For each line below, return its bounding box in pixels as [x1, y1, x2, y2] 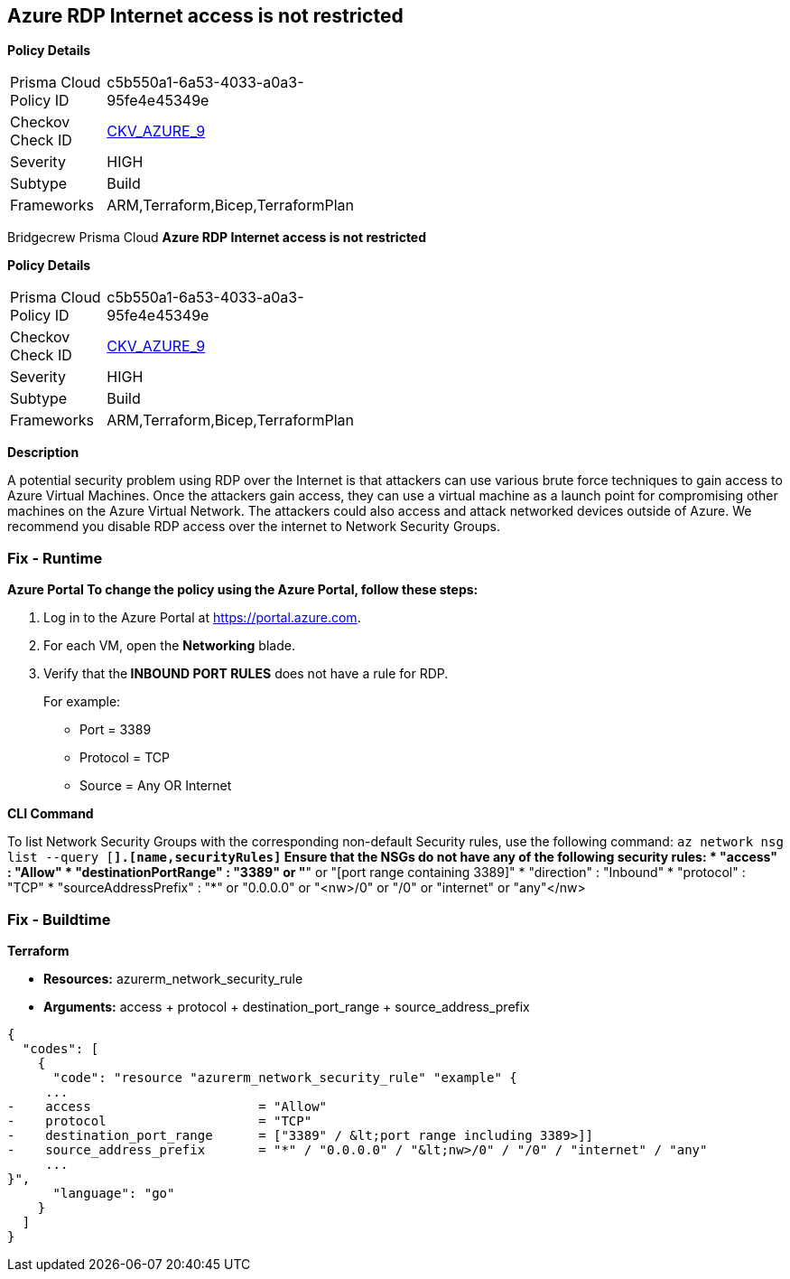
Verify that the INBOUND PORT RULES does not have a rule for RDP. [43, 666, 449, 682]
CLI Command [7, 806, 94, 822]
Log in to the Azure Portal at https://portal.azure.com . [43, 610, 361, 626]
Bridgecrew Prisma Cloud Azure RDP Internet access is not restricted [7, 229, 427, 246]
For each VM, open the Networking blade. [43, 638, 295, 654]
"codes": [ [22, 1041, 99, 1056]
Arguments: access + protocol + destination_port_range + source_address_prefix [43, 998, 530, 1014]
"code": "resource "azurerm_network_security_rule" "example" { [52, 1069, 517, 1085]
